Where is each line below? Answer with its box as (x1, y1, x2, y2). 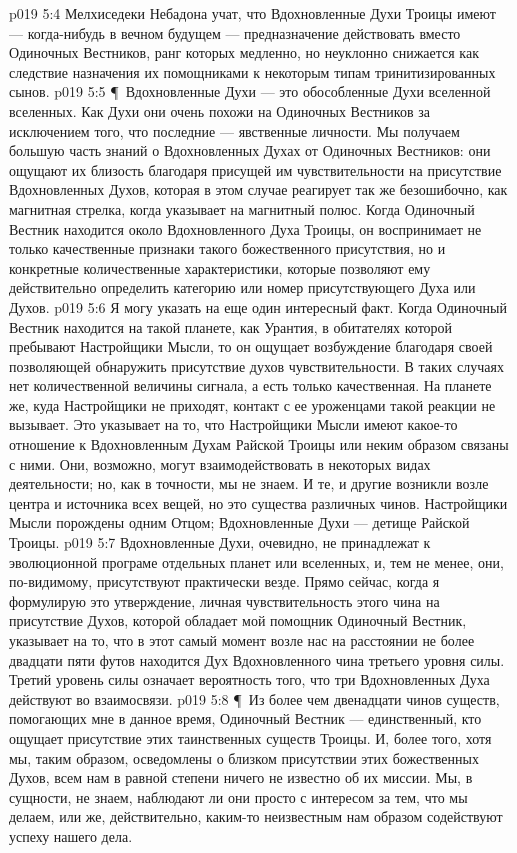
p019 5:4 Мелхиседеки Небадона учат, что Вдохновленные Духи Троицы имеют (9, 3, 496, 23)
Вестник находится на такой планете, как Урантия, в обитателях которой (9, 316, 453, 337)
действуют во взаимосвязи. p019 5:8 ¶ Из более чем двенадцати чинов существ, (9, 688, 500, 709)
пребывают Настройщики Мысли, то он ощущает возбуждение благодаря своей (9, 336, 493, 357)
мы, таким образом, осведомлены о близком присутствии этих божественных (9, 747, 479, 768)
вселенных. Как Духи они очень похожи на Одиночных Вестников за (9, 100, 430, 121)
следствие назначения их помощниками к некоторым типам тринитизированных (9, 61, 496, 82)
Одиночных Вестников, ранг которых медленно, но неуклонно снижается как (9, 42, 479, 63)
